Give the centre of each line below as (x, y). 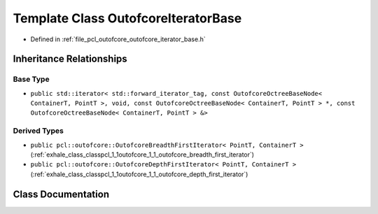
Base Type (31, 79)
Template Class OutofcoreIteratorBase (127, 18)
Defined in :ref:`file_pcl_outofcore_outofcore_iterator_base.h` (118, 39)
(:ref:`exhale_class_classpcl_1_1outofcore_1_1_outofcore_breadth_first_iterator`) (142, 155)
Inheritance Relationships (70, 59)
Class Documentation (61, 194)
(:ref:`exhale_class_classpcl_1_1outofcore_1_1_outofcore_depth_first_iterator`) (139, 174)
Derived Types (38, 131)
